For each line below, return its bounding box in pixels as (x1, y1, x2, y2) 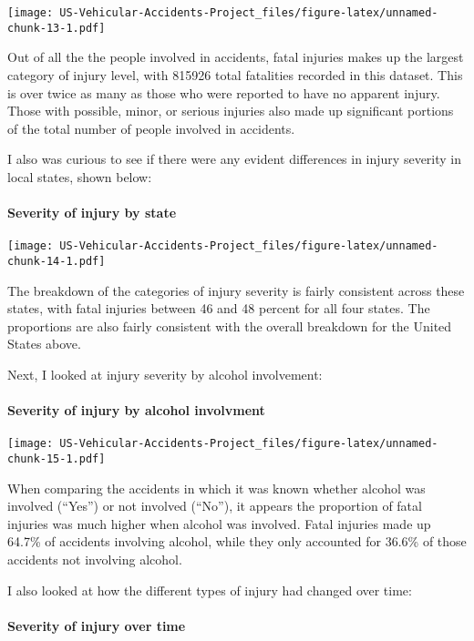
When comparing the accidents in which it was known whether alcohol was (7, 478, 426, 497)
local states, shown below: (7, 167, 152, 186)
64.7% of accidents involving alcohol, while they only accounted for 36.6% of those (7, 532, 467, 551)
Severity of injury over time (7, 616, 186, 635)
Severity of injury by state (7, 203, 177, 222)
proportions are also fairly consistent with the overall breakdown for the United (7, 316, 452, 335)
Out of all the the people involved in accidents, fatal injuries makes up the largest (7, 47, 464, 66)
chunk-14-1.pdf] (7, 254, 106, 268)
